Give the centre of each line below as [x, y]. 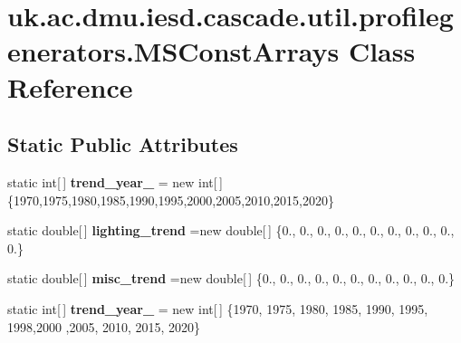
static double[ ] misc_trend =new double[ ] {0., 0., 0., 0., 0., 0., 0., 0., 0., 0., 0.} [231, 278]
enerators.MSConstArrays [173, 51]
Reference [70, 86]
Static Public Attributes [123, 144]
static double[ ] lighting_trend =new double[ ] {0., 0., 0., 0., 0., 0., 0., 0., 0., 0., [231, 230]
